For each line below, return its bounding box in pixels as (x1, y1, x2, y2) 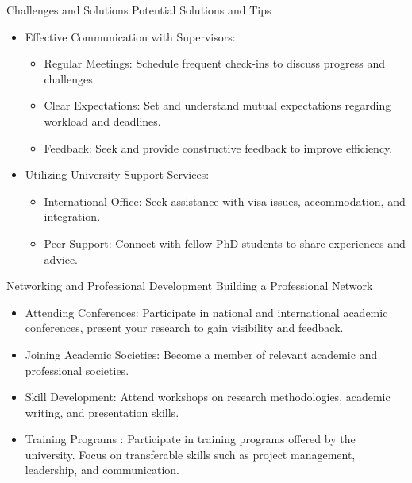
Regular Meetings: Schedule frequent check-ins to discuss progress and (44, 55, 386, 71)
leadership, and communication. (25, 462, 179, 478)
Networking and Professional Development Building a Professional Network (6, 277, 373, 294)
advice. (44, 250, 78, 267)
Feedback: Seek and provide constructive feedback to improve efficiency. (44, 139, 393, 156)
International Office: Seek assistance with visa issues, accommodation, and (44, 192, 406, 209)
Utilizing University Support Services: (25, 166, 210, 183)
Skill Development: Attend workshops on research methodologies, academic (25, 388, 391, 405)
